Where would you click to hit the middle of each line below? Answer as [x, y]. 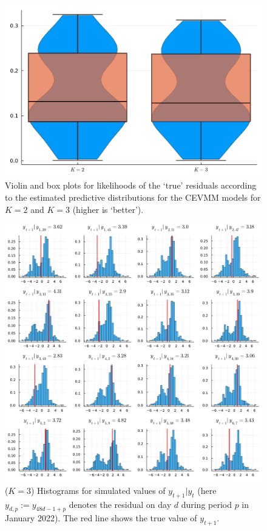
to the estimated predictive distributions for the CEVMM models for [133, 197]
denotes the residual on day [120, 504]
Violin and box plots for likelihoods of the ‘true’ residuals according [131, 185]
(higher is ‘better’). [108, 209]
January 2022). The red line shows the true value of [101, 518]
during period [206, 504]
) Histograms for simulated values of [98, 490]
